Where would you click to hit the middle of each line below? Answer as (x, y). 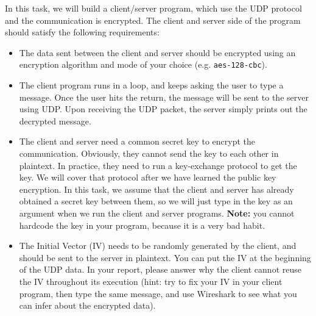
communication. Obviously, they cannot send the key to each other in (149, 153)
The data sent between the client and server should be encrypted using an (157, 52)
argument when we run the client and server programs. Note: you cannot (157, 213)
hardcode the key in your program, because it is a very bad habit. (142, 225)
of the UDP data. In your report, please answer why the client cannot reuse (160, 269)
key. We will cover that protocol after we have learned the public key (148, 177)
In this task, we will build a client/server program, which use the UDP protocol (153, 8)
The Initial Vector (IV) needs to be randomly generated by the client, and (158, 246)
